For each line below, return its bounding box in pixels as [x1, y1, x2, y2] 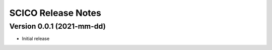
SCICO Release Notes [9, 7, 102, 18]
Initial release [22, 36, 50, 42]
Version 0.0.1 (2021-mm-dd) [9, 22, 106, 31]
